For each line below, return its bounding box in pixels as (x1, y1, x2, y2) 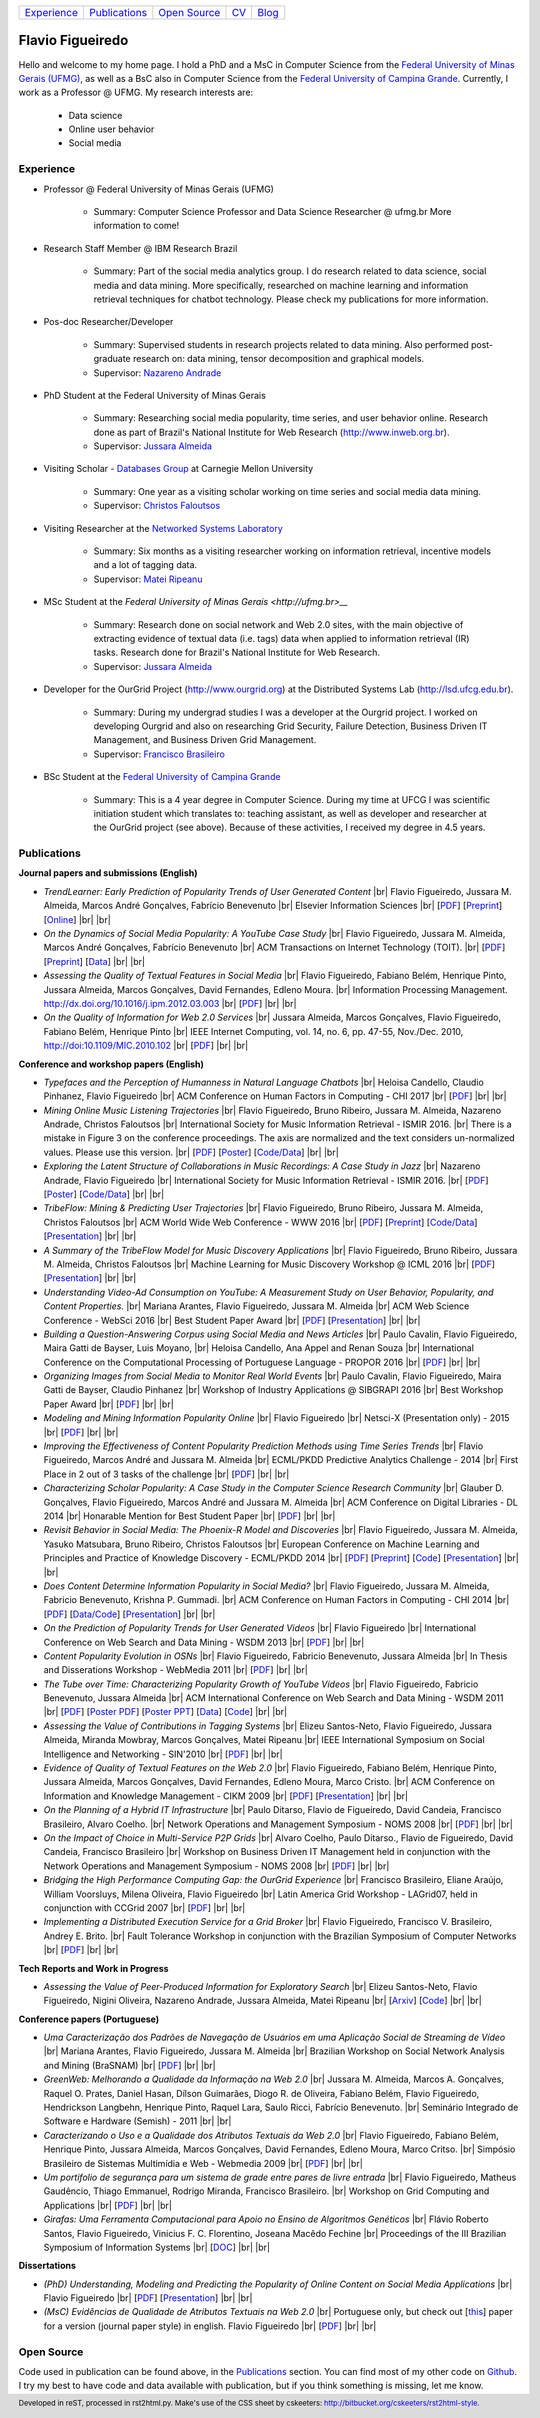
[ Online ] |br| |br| (43, 913, 112, 925)
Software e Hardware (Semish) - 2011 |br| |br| (43, 2115, 232, 2127)
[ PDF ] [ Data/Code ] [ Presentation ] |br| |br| (43, 1608, 216, 1620)
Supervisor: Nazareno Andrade (93, 366, 222, 379)
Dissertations (18, 2260, 77, 2272)
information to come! (93, 220, 180, 232)
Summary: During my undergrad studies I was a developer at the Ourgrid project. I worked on (93, 706, 479, 718)
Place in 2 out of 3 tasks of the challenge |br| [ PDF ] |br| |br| (43, 1468, 290, 1480)
